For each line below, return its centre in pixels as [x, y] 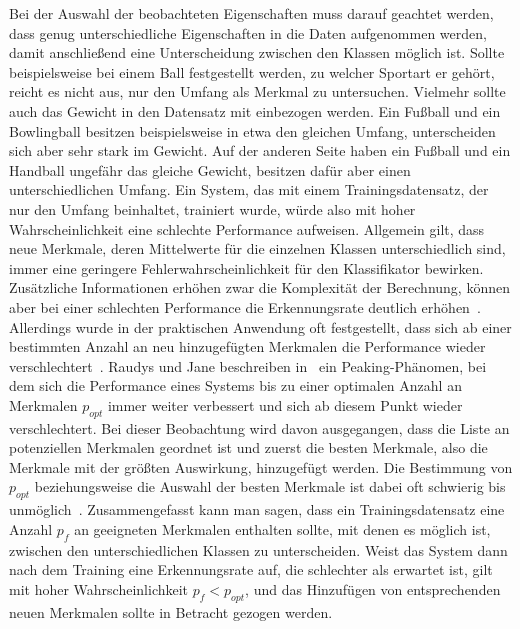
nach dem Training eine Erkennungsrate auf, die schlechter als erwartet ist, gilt [251, 569]
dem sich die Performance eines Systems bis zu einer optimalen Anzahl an [235, 385]
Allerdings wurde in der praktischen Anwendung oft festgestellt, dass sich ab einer [260, 326]
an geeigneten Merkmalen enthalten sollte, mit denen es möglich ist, [282, 528]
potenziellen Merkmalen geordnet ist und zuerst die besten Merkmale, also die [248, 447]
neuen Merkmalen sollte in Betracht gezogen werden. [171, 611]
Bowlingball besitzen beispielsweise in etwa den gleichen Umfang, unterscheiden [252, 130]
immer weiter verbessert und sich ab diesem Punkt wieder [285, 404]
